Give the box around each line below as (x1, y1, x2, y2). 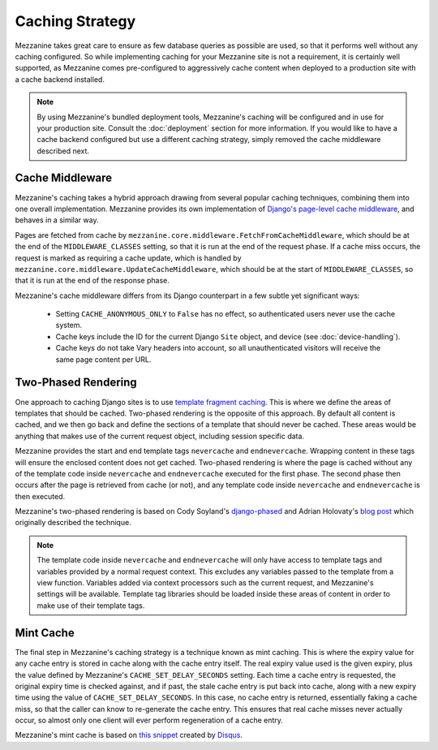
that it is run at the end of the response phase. (15, 276, 170, 286)
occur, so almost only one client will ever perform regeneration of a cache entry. (15, 715, 284, 726)
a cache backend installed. (15, 74, 105, 84)
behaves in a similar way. (15, 215, 99, 225)
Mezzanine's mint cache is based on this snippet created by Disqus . (15, 731, 243, 740)
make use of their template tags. (36, 601, 145, 610)
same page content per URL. (55, 354, 152, 364)
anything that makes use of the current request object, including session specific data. (15, 431, 304, 441)
